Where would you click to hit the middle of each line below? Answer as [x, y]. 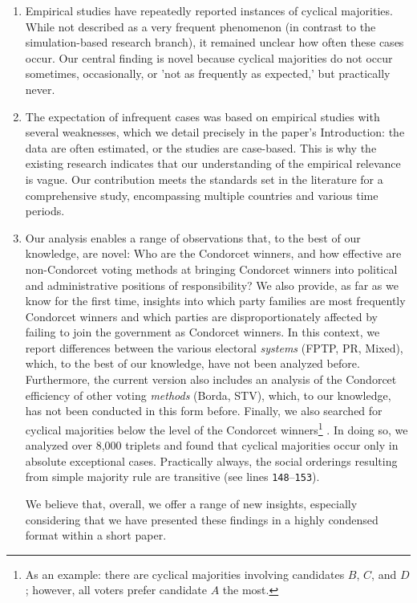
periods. [45, 211]
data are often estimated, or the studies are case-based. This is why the [201, 147]
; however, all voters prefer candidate [116, 590]
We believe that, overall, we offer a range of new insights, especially [191, 503]
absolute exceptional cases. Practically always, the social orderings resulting [211, 460]
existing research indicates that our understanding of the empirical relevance [213, 163]
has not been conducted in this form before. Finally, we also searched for [204, 411]
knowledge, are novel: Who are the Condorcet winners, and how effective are [213, 253]
